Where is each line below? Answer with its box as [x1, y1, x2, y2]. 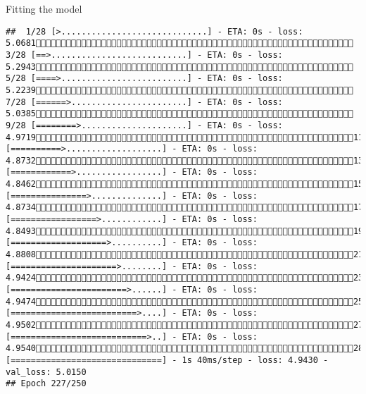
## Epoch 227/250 [6, 378, 87, 389]
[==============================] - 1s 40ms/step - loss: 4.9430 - [6, 355, 329, 365]
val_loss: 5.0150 [6, 367, 87, 377]
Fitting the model [6, 1, 82, 16]
